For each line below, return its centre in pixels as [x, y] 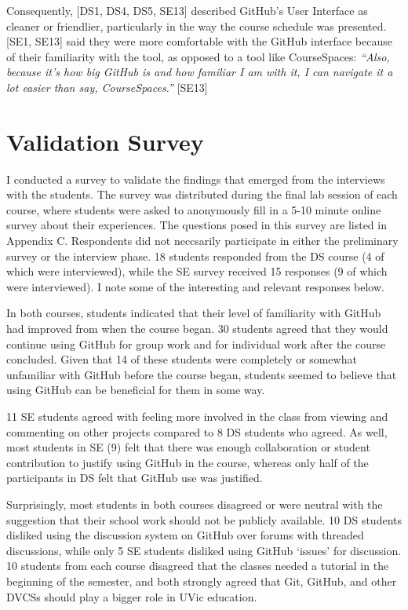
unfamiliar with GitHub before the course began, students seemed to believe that [202, 374]
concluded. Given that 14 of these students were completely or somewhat [182, 359]
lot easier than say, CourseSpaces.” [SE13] [107, 87]
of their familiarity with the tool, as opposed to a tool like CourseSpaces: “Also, [198, 56]
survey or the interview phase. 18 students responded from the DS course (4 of [195, 256]
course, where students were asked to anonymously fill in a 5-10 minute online [194, 209]
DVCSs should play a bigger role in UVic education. [132, 596]
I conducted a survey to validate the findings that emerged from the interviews [196, 179]
